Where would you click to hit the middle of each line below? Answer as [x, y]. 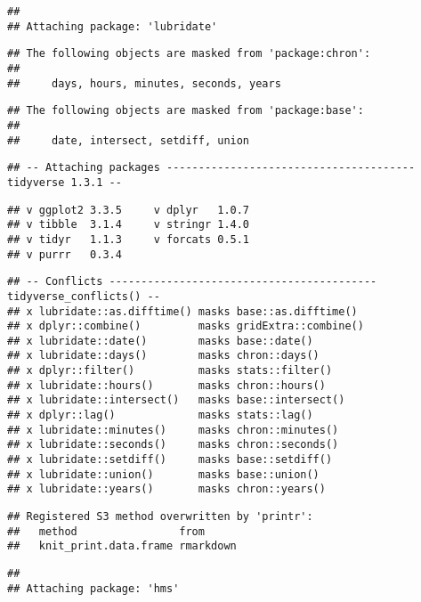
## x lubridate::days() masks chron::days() [163, 356]
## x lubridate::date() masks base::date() [160, 341]
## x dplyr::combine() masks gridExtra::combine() [186, 326]
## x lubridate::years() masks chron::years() [166, 489]
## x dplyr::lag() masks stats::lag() [160, 415]
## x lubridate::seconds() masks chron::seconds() [173, 445]
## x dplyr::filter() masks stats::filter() [170, 371]
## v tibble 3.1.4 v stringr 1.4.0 [129, 225]
